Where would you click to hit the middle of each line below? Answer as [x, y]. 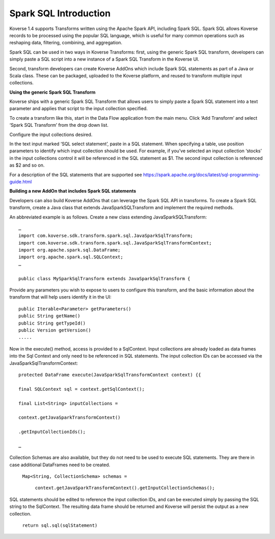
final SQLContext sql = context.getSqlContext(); [82, 389]
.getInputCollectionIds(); [52, 432]
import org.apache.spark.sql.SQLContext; [71, 257]
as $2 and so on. [27, 165]
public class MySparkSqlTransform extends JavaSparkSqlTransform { [104, 278]
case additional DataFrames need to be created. [60, 465]
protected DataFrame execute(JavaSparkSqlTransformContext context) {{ [110, 375]
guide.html [21, 181]
